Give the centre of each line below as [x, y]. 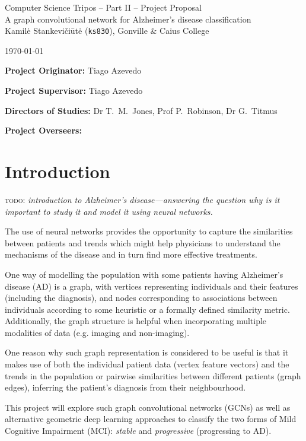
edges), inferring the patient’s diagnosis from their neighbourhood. [125, 387]
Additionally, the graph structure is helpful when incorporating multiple [136, 321]
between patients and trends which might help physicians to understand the [143, 242]
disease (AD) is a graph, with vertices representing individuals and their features [152, 286]
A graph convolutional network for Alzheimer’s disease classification [128, 19]
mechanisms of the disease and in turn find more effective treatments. [131, 254]
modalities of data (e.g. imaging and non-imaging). [97, 332]
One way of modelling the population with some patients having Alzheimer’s [144, 274]
